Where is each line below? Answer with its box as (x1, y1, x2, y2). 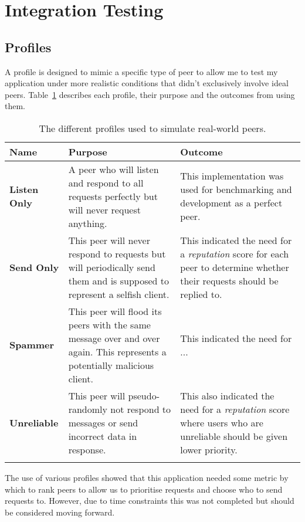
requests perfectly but (68, 189, 158, 203)
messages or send (68, 415, 138, 429)
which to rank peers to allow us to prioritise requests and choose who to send (5, 483, 283, 495)
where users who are (180, 415, 263, 429)
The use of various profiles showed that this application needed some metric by (5, 471, 289, 483)
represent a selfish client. (68, 287, 170, 301)
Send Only (9, 260, 59, 274)
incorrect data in (68, 429, 137, 443)
